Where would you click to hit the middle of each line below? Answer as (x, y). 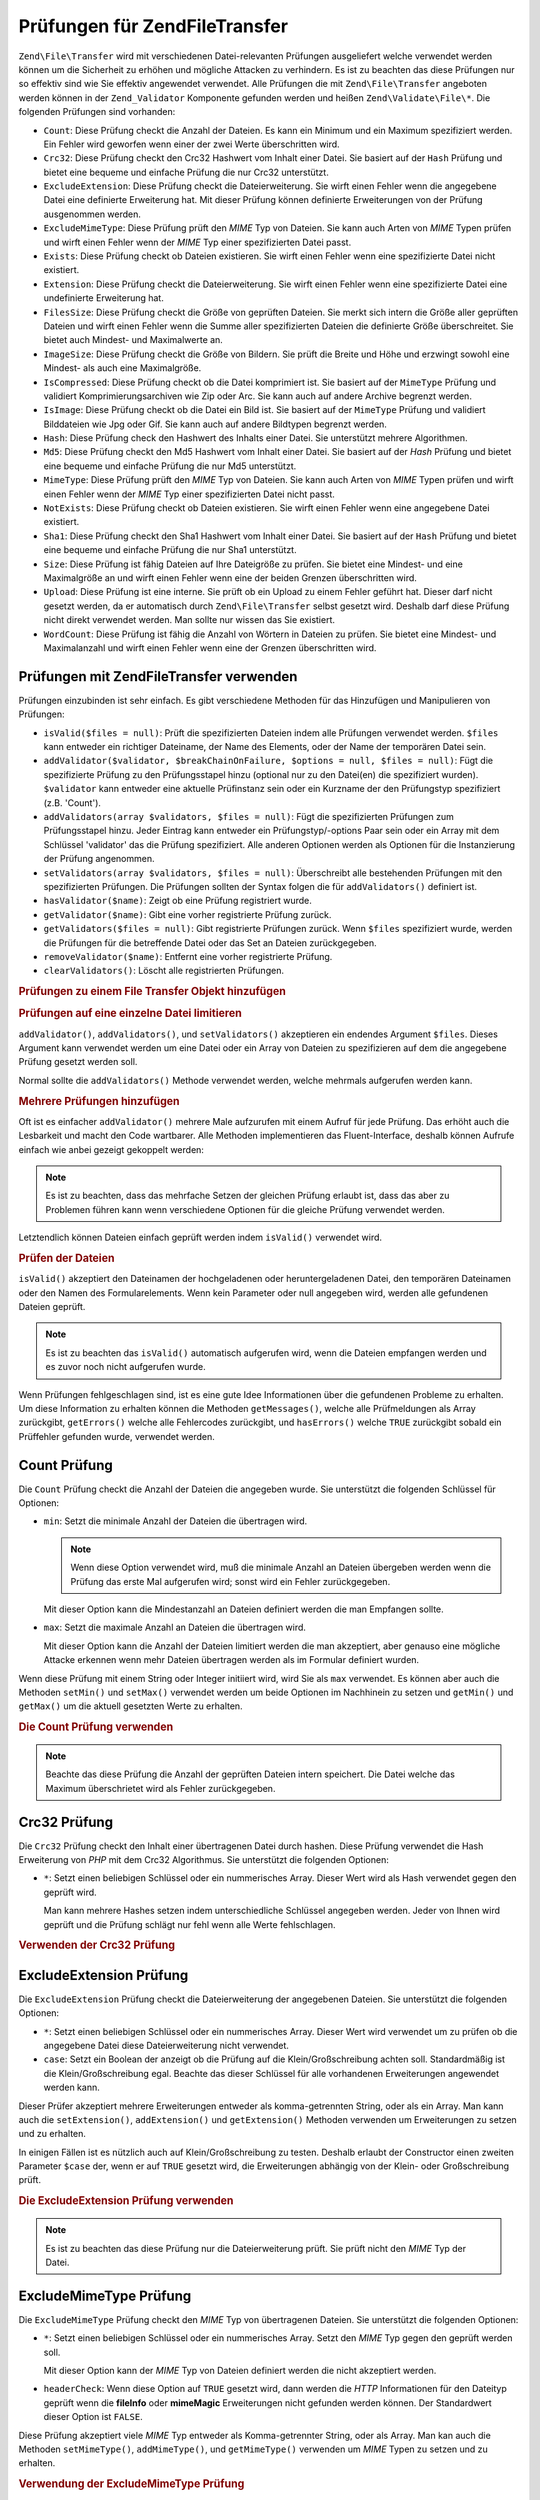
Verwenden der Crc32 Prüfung (96, 1945)
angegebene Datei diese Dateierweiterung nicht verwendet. (166, 2045)
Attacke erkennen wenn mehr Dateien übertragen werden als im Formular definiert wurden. (231, 1660)
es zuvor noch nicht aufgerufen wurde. (125, 1367)
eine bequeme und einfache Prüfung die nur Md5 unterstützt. (170, 466)
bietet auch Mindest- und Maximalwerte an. (133, 340)
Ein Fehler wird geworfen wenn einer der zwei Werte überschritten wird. (191, 144)
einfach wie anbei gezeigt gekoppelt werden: (111, 1149)
